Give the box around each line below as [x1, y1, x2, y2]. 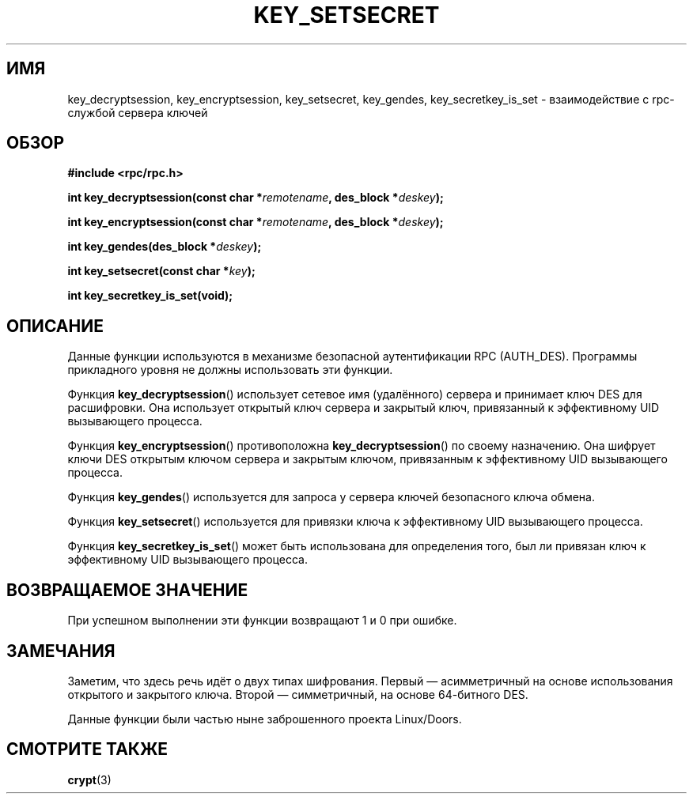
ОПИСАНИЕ [6, 315, 104, 336]
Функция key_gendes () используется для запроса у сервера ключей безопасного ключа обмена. [67, 490, 596, 504]
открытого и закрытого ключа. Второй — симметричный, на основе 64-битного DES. [67, 687, 528, 701]
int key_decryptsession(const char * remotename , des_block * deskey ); [67, 191, 444, 205]
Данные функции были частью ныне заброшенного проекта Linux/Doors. [67, 711, 462, 726]
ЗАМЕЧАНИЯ [6, 640, 116, 661]
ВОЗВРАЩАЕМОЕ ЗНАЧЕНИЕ [6, 579, 248, 600]
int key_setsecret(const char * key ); [67, 264, 256, 278]
